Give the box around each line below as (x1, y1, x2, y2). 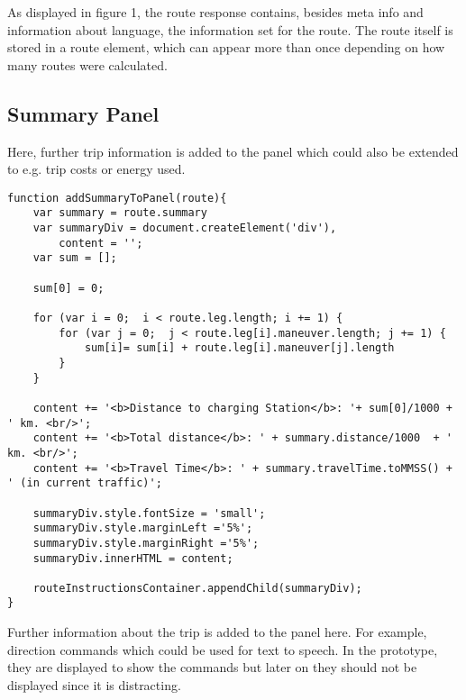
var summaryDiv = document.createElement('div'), (32, 222, 337, 235)
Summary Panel (7, 99, 160, 127)
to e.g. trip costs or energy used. (7, 159, 186, 178)
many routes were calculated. (7, 55, 168, 74)
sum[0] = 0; (32, 281, 105, 295)
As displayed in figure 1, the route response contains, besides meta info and (7, 3, 424, 21)
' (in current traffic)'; (7, 477, 162, 490)
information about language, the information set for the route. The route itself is (7, 20, 453, 39)
